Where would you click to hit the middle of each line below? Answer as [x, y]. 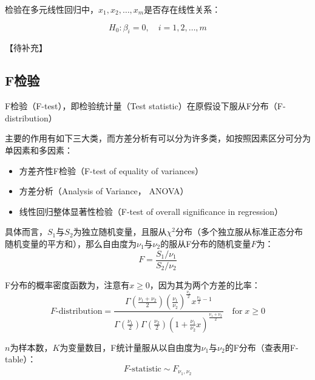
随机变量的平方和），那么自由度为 [71, 243]
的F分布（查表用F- [262, 347]
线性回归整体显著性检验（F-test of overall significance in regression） [151, 211]
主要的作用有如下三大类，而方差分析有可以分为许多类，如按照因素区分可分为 [158, 138]
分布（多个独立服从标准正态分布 [239, 232]
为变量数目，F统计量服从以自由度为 [130, 347]
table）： [21, 359]
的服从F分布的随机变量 [206, 243]
